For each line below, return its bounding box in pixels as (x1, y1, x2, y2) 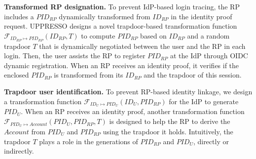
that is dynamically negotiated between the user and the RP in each (39, 40, 246, 51)
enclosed (4, 70, 29, 80)
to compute (81, 30, 115, 40)
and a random (187, 30, 230, 40)
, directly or (193, 136, 229, 146)
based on (140, 30, 167, 40)
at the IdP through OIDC (170, 50, 248, 61)
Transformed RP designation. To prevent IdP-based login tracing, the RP (4, 1, 240, 11)
